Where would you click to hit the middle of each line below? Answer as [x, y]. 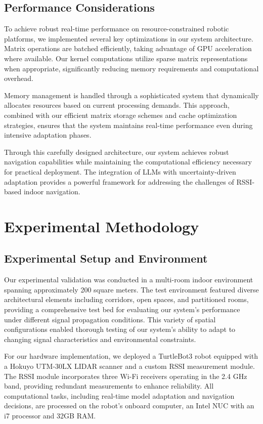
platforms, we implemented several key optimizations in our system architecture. [129, 38]
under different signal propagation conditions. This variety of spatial [110, 319]
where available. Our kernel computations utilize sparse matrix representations [126, 58]
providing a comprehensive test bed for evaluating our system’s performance [122, 309]
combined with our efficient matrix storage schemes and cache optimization [121, 115]
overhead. [19, 78]
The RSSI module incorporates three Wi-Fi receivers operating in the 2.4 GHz [126, 376]
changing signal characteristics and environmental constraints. [100, 339]
